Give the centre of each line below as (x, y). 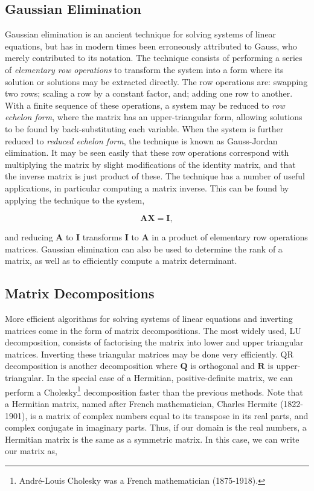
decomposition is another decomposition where (91, 366)
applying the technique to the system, (75, 200)
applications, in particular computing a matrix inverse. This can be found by (147, 188)
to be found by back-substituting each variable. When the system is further (144, 128)
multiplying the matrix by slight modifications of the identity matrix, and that (150, 164)
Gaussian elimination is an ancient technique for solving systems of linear (141, 34)
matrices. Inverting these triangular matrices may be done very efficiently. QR (149, 354)
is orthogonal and (223, 366)
